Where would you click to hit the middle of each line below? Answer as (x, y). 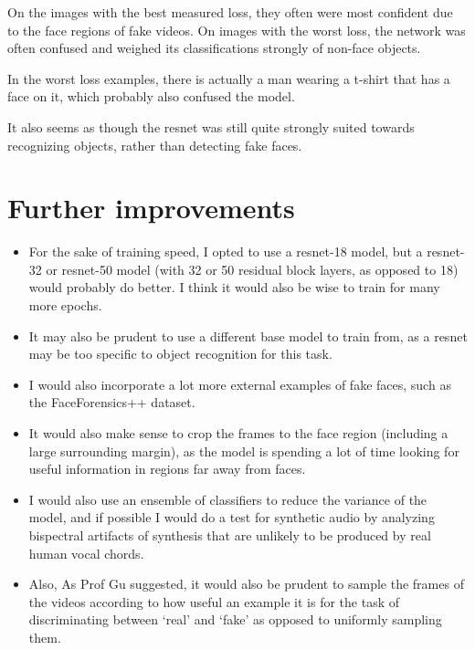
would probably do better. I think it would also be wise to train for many (234, 287)
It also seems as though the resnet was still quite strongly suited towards (211, 126)
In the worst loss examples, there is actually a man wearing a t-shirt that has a (229, 78)
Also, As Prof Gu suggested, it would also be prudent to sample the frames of (246, 584)
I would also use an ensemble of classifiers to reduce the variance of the (228, 499)
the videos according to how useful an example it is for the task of (214, 601)
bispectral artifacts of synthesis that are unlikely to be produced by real (230, 535)
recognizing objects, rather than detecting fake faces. (155, 145)
